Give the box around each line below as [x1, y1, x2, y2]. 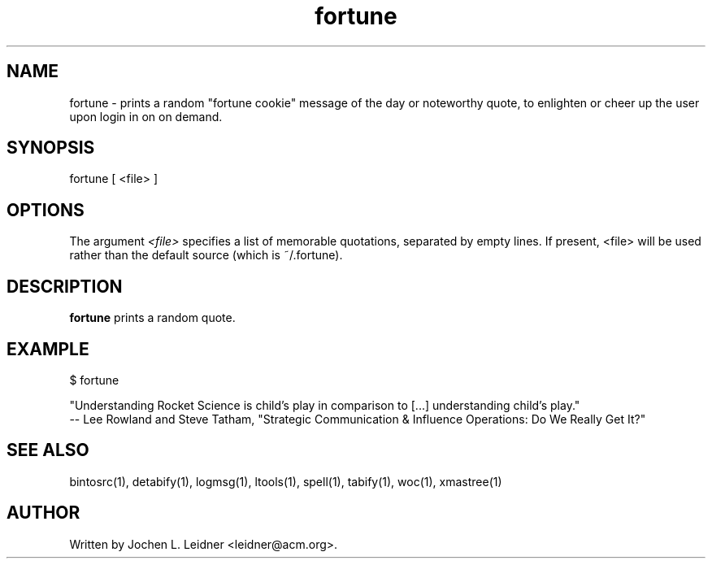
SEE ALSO [7, 440, 89, 461]
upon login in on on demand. [69, 109, 223, 124]
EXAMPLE [7, 338, 89, 359]
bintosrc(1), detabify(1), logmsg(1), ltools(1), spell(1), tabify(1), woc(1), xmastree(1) [69, 474, 502, 489]
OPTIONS [7, 199, 85, 220]
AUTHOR [7, 502, 80, 524]
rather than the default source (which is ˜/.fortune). [69, 248, 343, 263]
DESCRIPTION [7, 276, 123, 297]
